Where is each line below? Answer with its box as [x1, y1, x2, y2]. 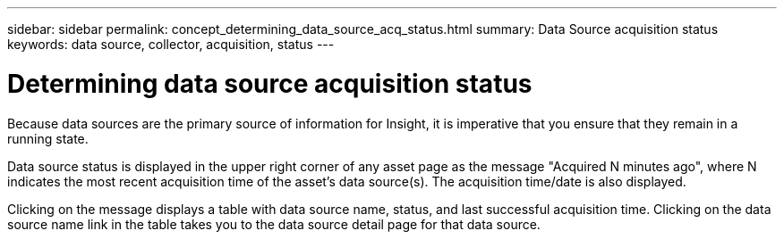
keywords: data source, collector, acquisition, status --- [7, 37, 335, 52]
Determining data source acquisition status [7, 68, 533, 99]
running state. [7, 130, 89, 146]
